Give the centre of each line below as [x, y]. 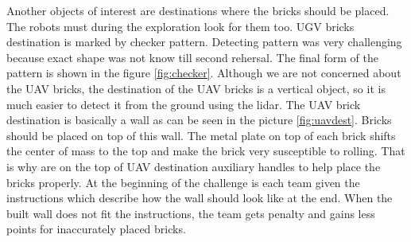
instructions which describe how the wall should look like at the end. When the [200, 198]
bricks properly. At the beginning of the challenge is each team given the [183, 182]
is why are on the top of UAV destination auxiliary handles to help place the [194, 166]
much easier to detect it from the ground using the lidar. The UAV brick [184, 104]
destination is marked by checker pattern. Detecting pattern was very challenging [204, 42]
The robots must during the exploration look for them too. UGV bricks [180, 26]
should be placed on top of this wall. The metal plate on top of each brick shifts [201, 135]
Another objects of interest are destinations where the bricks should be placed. [198, 10]
